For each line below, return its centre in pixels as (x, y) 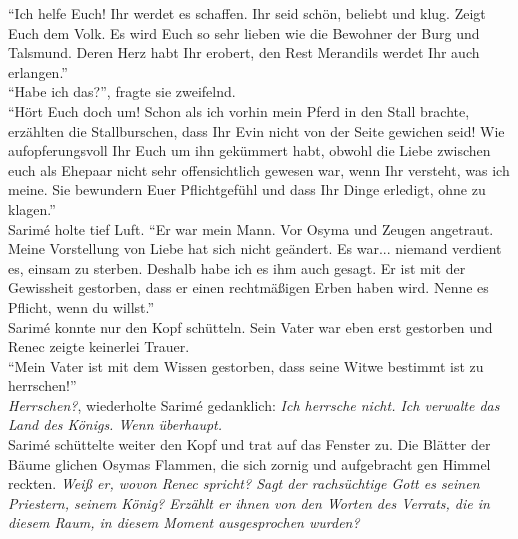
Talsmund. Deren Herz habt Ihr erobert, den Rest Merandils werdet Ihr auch (244, 52)
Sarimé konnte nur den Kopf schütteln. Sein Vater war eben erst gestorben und (250, 326)
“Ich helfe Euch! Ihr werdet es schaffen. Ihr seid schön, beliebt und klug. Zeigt (247, 13)
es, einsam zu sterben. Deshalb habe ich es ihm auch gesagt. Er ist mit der (237, 267)
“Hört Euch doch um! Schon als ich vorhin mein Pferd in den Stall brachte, (239, 110)
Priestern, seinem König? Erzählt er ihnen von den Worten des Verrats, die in (249, 502)
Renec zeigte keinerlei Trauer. (99, 346)
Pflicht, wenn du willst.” (81, 306)
